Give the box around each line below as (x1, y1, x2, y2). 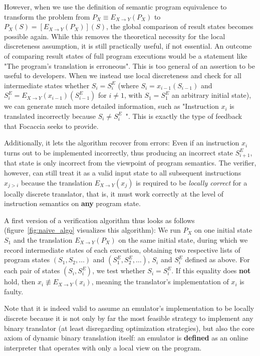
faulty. (4, 286, 24, 296)
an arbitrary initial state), (171, 90, 251, 100)
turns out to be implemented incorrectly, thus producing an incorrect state (4, 147, 233, 157)
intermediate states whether (4, 80, 90, 90)
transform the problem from (4, 11, 90, 22)
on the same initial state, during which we (118, 235, 248, 245)
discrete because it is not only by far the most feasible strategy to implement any (4, 312, 253, 323)
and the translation (13, 235, 73, 245)
